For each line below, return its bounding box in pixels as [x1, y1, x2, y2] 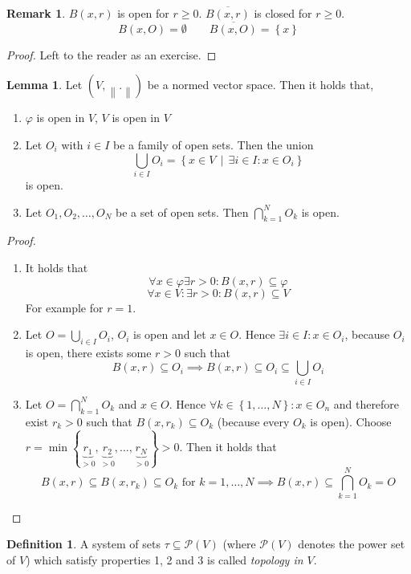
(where [222, 535, 256, 552]
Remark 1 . [6, 5, 66, 21]
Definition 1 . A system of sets [6, 535, 161, 552]
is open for [117, 5, 169, 21]
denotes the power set [298, 535, 405, 552]
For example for [25, 299, 104, 315]
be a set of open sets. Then [116, 203, 249, 220]
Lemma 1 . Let [6, 76, 83, 93]
